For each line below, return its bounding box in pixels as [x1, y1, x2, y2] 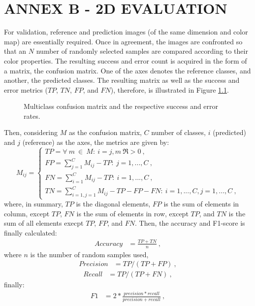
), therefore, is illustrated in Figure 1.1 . [110, 84, 229, 95]
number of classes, [151, 127, 206, 137]
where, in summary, [4, 199, 63, 209]
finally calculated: [4, 227, 57, 238]
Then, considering [4, 127, 58, 137]
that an [4, 46, 27, 56]
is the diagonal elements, [76, 199, 151, 209]
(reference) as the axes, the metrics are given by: [22, 137, 169, 147]
